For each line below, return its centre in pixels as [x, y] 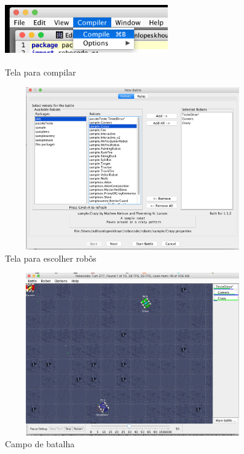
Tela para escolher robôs [51, 258]
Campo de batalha [40, 444]
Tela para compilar [41, 72]
